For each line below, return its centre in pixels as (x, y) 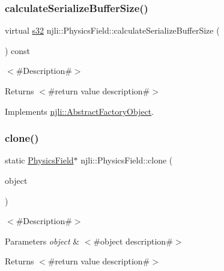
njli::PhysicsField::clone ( (127, 160)
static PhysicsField (39, 160)
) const (18, 50)
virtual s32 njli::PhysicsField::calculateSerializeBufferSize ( (112, 30)
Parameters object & (42, 241)
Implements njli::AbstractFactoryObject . (80, 111)
